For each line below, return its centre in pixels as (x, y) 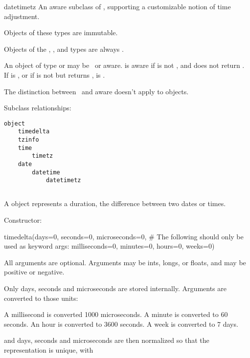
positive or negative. (34, 272)
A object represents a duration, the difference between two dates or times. (115, 203)
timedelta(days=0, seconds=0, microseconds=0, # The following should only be (124, 236)
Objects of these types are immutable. (61, 32)
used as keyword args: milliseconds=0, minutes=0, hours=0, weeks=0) (109, 246)
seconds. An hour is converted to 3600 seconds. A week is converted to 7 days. (121, 324)
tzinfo (28, 140)
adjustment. (22, 16)
